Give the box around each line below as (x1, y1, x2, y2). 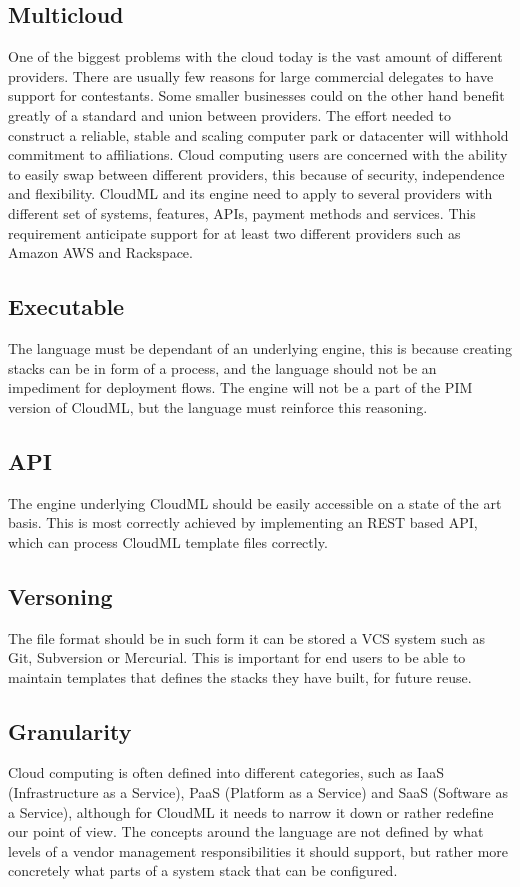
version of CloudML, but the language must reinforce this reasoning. (8, 396, 428, 417)
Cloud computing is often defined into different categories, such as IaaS (8, 762, 444, 783)
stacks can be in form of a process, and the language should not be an (8, 357, 437, 378)
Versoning (8, 580, 113, 611)
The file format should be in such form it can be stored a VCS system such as (8, 627, 485, 648)
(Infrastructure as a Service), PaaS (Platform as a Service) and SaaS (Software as (8, 782, 508, 803)
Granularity (8, 715, 132, 746)
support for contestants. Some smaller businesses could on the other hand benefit (8, 85, 505, 106)
